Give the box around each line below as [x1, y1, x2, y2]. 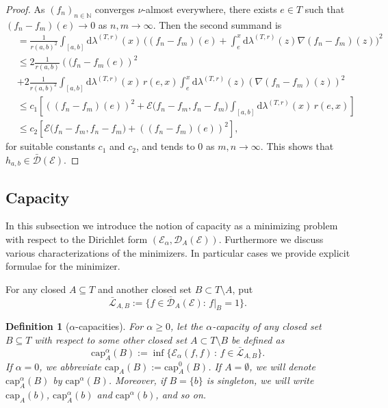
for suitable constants [5, 139, 95, 153]
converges [94, 2, 135, 16]
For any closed [5, 281, 66, 296]
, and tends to [136, 139, 195, 153]
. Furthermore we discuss [218, 231, 324, 246]
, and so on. [155, 387, 207, 402]
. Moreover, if [108, 373, 166, 387]
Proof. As [5, 2, 45, 16]
